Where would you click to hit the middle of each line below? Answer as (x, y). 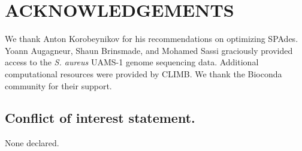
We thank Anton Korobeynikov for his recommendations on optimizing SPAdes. (152, 39)
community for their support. (58, 85)
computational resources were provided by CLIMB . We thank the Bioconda (144, 73)
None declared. (32, 143)
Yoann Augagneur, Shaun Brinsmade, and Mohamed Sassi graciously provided (149, 50)
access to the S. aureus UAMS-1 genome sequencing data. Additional (132, 62)
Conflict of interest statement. (100, 118)
